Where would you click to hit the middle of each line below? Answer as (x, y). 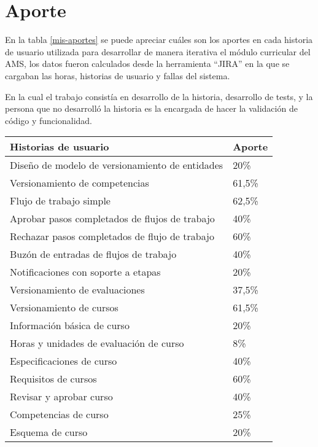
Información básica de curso (70, 325)
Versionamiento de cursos (64, 308)
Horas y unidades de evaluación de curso (97, 343)
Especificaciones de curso (64, 361)
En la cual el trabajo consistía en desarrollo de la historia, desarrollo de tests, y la (159, 96)
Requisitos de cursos (53, 379)
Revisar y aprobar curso (61, 397)
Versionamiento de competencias (79, 183)
